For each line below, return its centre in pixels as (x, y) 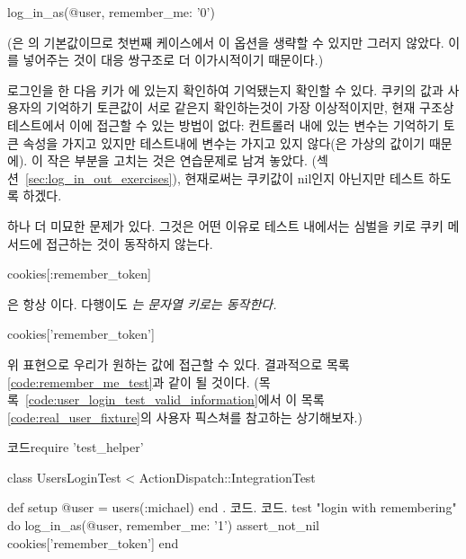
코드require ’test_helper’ (76, 447)
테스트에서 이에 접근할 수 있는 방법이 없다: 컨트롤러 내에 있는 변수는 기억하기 (224, 124)
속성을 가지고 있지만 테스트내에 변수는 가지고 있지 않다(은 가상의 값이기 (224, 142)
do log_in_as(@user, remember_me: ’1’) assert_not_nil (163, 525)
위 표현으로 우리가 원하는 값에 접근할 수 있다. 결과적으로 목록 (179, 364)
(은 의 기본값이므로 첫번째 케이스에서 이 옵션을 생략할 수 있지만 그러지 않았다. (226, 42)
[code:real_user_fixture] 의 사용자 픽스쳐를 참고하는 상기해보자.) (185, 417)
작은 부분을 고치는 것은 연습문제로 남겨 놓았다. (177, 160)
